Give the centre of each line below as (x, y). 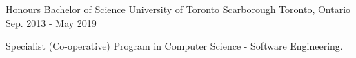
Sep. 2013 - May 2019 (51, 22)
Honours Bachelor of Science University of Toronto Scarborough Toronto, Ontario (178, 9)
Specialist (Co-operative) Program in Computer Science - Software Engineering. (174, 46)
